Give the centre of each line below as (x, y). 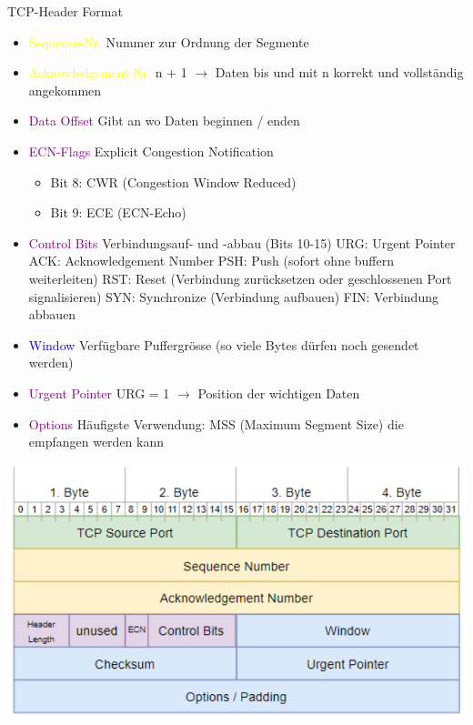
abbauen (52, 314)
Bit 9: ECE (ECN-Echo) (118, 212)
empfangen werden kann (96, 442)
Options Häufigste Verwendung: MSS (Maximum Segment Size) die (216, 423)
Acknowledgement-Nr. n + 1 (108, 72)
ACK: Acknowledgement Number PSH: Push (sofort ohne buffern (211, 261)
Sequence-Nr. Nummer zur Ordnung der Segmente (169, 41)
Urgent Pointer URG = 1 (99, 393)
